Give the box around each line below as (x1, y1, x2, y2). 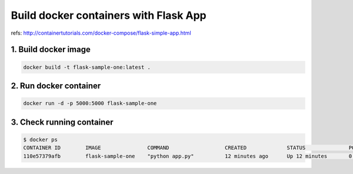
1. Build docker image (11, 45, 91, 55)
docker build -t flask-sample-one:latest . (23, 63, 151, 71)
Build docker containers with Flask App (11, 9, 207, 22)
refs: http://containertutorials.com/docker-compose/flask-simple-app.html (11, 29, 191, 36)
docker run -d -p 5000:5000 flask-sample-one (23, 100, 157, 107)
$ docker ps (23, 136, 58, 143)
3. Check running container (11, 117, 114, 127)
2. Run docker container (11, 81, 101, 91)
